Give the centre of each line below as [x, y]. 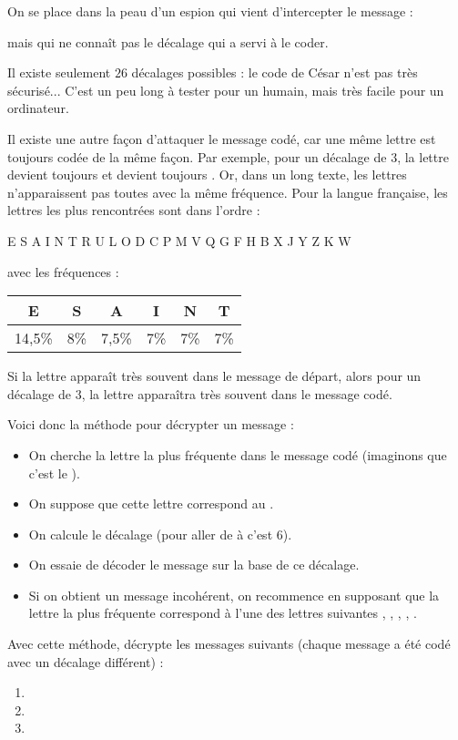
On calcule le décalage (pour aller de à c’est [151, 534]
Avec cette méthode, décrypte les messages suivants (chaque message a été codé [229, 644]
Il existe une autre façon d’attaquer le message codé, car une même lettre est [222, 138]
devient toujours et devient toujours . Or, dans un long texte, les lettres [207, 175]
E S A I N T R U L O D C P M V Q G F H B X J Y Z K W [179, 240]
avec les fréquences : [63, 271]
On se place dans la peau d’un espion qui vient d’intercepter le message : [210, 11]
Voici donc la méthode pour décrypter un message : [151, 424]
